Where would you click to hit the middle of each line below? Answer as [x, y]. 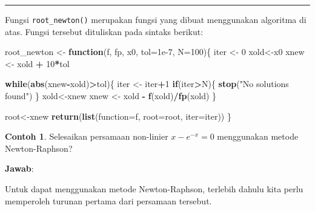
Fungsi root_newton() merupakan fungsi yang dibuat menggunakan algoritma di [156, 19]
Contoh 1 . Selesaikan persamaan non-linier [87, 136]
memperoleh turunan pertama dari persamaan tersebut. [108, 200]
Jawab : [19, 168]
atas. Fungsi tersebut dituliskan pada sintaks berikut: [104, 31]
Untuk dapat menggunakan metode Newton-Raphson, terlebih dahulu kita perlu [154, 189]
